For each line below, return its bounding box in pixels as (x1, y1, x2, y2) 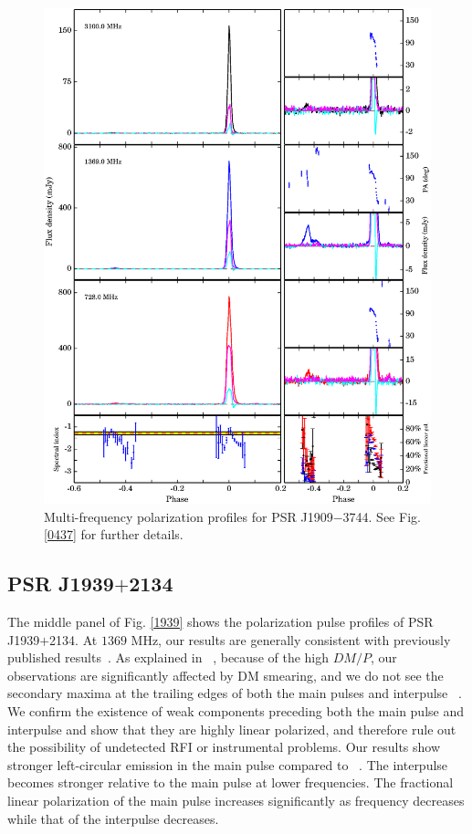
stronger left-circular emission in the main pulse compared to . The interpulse (7, 755, 448, 774)
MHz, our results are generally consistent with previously (131, 630, 451, 649)
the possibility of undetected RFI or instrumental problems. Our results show (7, 737, 441, 756)
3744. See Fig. (342, 506, 421, 526)
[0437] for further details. (44, 525, 184, 544)
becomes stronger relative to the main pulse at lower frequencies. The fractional (7, 773, 454, 792)
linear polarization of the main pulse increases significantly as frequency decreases (7, 791, 465, 809)
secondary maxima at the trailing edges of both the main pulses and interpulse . (7, 683, 462, 703)
